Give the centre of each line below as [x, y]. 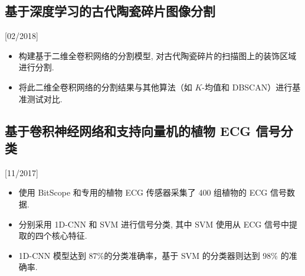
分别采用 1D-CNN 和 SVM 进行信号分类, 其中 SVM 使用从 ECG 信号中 [154, 224]
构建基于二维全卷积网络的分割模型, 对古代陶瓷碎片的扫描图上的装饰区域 [158, 55]
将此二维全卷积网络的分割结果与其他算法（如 [105, 87]
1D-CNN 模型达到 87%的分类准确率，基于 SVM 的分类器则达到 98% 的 [154, 255]
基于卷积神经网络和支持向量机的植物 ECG [128, 130]
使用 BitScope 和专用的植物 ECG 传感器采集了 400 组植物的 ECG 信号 [152, 192]
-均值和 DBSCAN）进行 [247, 87]
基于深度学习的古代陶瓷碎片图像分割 [110, 11]
